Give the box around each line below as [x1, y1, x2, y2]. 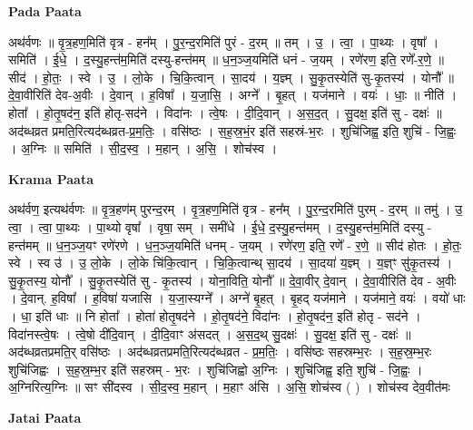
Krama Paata [8, 169, 94, 188]
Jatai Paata [8, 407, 82, 426]
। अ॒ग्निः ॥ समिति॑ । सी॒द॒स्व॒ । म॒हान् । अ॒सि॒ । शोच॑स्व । [8, 139, 278, 158]
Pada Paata [8, 2, 82, 20]
